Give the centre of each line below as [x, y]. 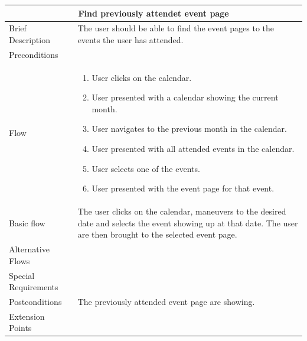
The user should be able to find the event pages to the [176, 28]
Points [20, 328]
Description [30, 39]
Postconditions [35, 301]
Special [22, 275]
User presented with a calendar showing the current [185, 97]
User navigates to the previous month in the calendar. [189, 129]
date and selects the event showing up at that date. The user [188, 223]
